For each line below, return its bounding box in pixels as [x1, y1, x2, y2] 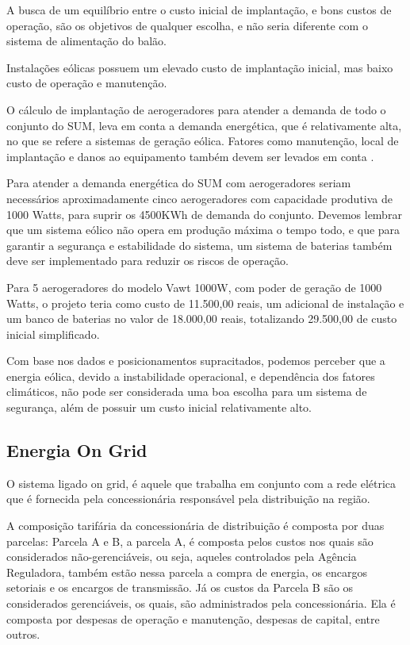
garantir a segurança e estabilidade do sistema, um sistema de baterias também [6, 236, 393, 253]
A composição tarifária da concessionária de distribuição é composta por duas [6, 517, 385, 534]
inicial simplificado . [6, 325, 100, 342]
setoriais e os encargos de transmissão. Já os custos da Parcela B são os [6, 579, 354, 596]
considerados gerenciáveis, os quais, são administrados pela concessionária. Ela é [6, 595, 396, 612]
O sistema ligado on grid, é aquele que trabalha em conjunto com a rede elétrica [6, 474, 397, 491]
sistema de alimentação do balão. [6, 33, 167, 49]
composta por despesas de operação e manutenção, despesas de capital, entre [6, 610, 380, 627]
